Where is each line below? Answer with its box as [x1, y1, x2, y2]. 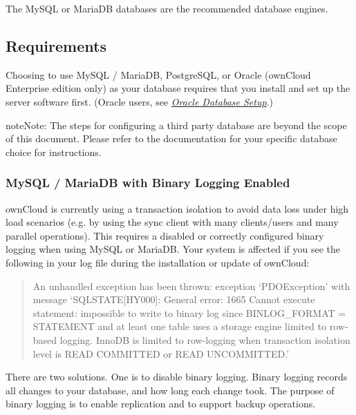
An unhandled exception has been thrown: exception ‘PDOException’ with [32, 278, 350, 293]
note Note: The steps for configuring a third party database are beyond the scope [6, 117, 347, 132]
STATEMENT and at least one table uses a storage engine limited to [32, 319, 327, 334]
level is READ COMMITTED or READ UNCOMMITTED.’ [32, 346, 290, 360]
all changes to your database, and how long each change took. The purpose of [6, 383, 335, 397]
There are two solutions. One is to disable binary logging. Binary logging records [6, 369, 348, 384]
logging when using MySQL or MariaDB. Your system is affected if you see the [6, 242, 341, 256]
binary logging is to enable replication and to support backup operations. [6, 396, 316, 411]
